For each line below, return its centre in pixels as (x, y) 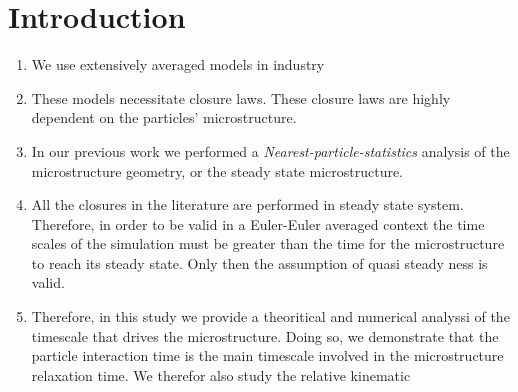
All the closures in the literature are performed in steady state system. (247, 204)
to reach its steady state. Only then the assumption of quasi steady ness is (259, 262)
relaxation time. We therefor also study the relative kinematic (221, 374)
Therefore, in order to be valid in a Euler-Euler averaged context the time (258, 223)
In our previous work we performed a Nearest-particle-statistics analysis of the (270, 150)
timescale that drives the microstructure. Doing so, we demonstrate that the (265, 335)
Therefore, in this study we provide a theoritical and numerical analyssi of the (270, 316)
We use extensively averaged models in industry (178, 64)
